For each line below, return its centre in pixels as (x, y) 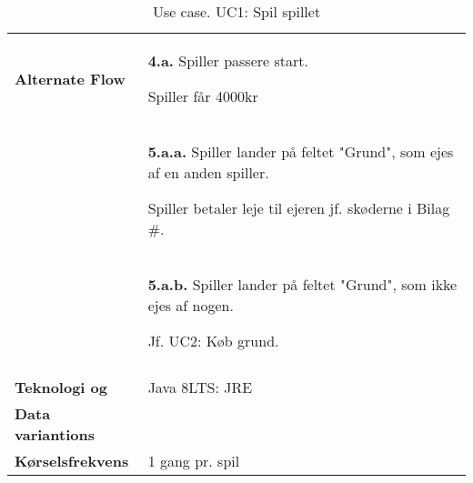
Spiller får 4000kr (203, 96)
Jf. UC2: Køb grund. (213, 341)
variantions (55, 434)
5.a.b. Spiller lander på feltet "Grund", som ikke (302, 284)
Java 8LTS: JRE (200, 387)
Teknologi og (61, 387)
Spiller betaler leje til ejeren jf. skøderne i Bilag (299, 208)
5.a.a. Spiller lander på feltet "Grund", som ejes (301, 151)
